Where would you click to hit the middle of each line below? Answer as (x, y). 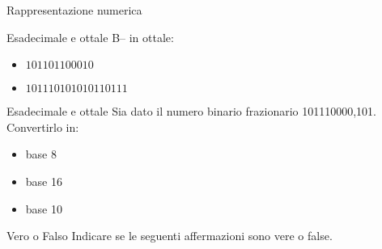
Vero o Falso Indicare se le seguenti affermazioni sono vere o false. (170, 236)
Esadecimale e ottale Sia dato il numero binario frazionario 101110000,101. (192, 111)
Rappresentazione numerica (74, 10)
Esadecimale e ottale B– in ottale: (90, 37)
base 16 (44, 181)
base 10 (44, 208)
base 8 (41, 154)
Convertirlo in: (43, 127)
